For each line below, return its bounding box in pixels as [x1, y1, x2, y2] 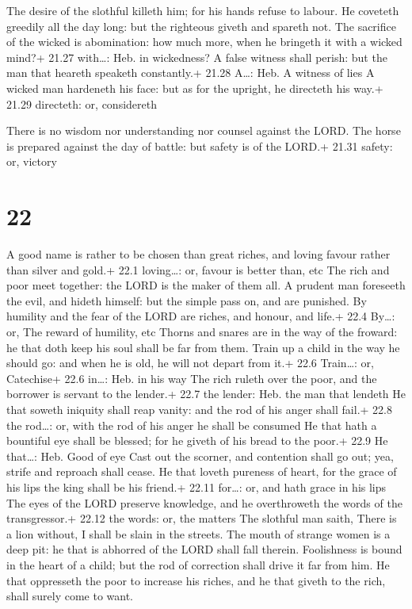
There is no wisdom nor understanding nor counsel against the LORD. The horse [6, 122, 401, 139]
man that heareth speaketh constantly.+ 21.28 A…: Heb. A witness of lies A [6, 64, 375, 81]
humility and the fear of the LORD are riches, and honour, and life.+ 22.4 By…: [6, 308, 395, 324]
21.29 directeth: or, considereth [6, 95, 157, 112]
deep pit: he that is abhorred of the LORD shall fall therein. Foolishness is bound [6, 541, 402, 557]
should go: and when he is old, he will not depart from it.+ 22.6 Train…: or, [6, 354, 374, 371]
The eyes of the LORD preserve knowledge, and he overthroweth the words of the [6, 494, 402, 511]
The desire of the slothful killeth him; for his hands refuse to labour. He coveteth [6, 2, 399, 18]
